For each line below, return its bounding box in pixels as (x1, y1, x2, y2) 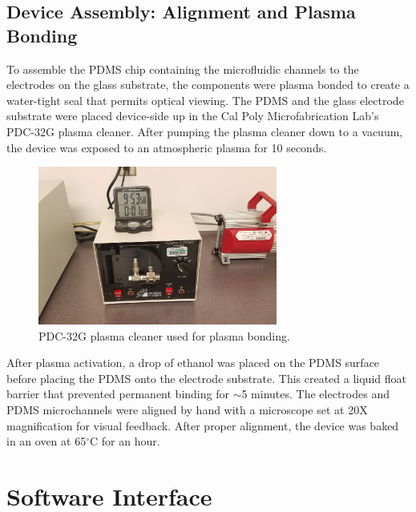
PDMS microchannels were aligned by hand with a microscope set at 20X (6, 401, 368, 417)
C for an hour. (90, 433, 160, 450)
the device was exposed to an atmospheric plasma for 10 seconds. (6, 139, 327, 155)
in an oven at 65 (6, 433, 87, 450)
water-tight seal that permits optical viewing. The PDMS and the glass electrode (6, 91, 404, 108)
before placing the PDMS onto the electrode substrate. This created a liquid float (6, 369, 406, 386)
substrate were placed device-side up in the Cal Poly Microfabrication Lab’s (6, 107, 379, 124)
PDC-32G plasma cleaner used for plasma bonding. (38, 327, 290, 344)
